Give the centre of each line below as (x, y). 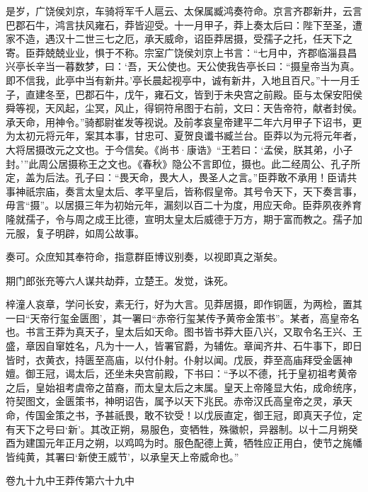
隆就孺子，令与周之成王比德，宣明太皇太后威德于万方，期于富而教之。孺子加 (184, 218)
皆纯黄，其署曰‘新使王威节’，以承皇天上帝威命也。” (122, 456)
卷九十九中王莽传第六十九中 (70, 480)
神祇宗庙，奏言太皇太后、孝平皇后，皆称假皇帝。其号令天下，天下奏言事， (189, 191)
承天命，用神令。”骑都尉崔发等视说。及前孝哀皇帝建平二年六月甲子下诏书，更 (184, 121)
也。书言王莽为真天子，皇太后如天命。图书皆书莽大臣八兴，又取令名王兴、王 (184, 332)
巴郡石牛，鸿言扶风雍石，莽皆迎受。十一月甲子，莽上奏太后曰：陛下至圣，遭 (184, 24)
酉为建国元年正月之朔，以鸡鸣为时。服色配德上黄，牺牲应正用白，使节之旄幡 (184, 443)
